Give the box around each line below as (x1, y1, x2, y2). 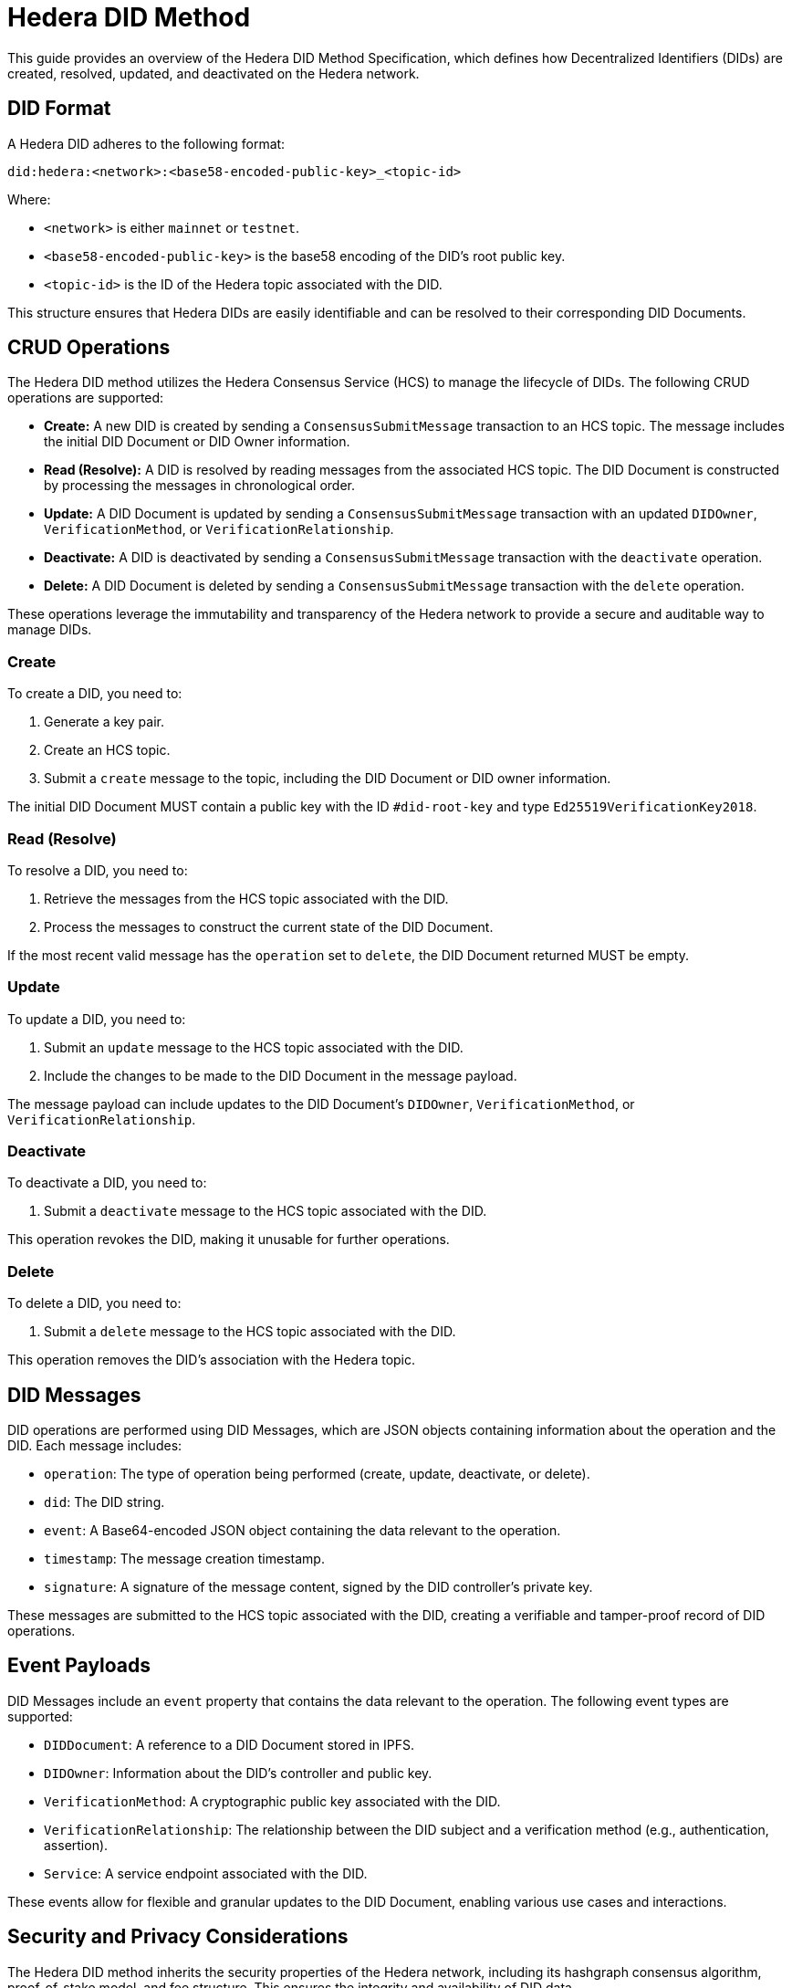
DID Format (7, 97, 111, 120)
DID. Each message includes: (7, 1438, 182, 1454)
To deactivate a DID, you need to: (7, 1175, 207, 1191)
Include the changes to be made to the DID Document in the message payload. (44, 1067, 517, 1083)
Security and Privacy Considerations (7, 1925, 349, 1949)
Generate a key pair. (44, 714, 164, 730)
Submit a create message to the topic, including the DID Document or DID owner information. (44, 770, 611, 787)
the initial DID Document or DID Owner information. (44, 434, 350, 450)
